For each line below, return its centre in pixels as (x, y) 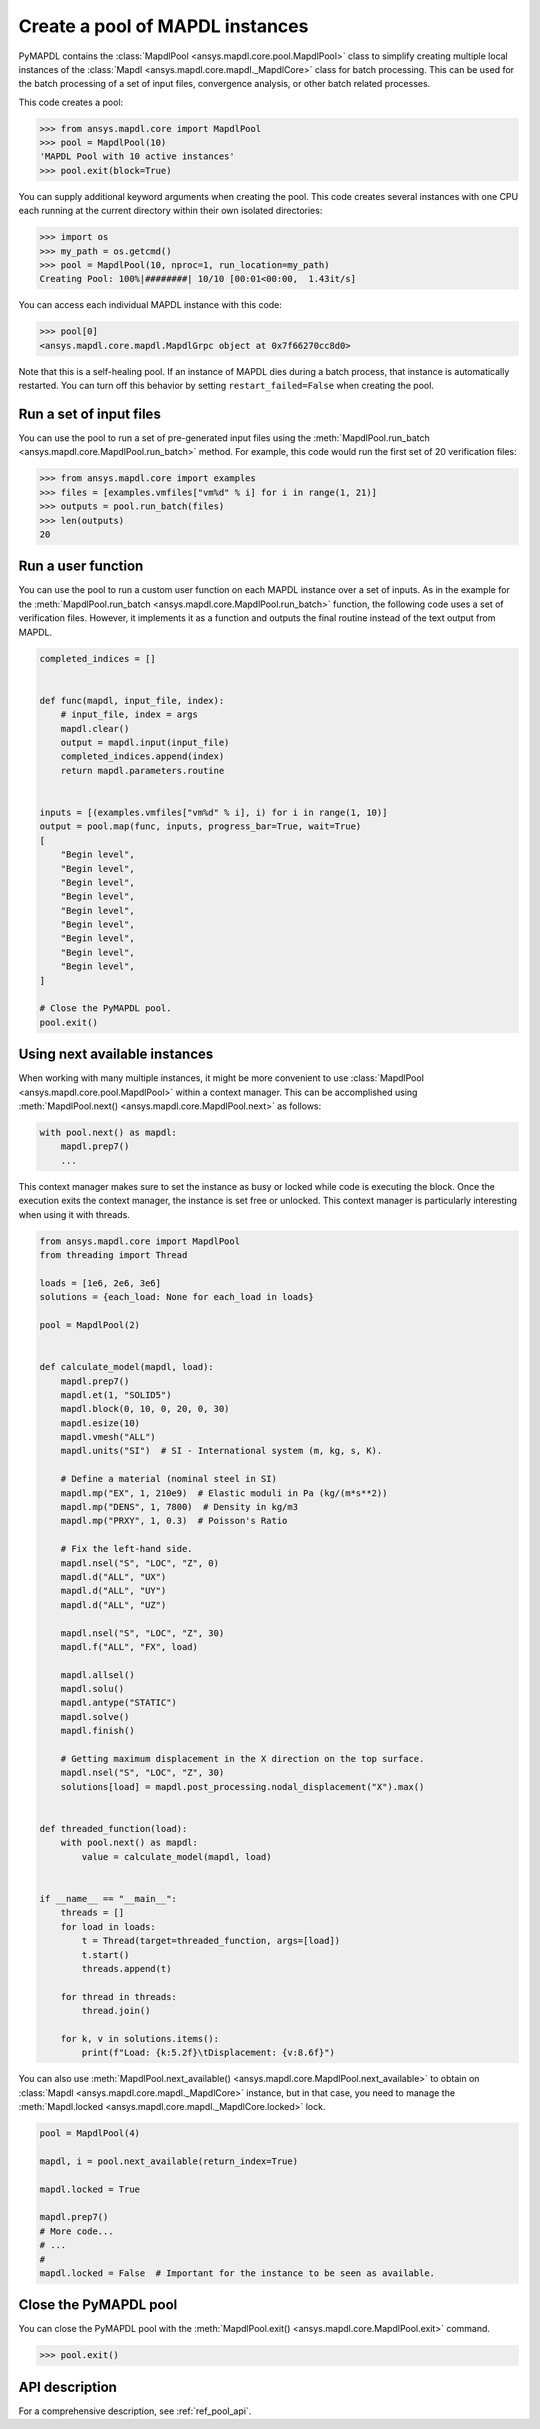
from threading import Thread (113, 1254)
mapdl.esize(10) (100, 1423)
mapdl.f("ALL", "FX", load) (129, 1646)
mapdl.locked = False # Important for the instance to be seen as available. (237, 2273)
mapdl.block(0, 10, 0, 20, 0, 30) (145, 1409)
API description (67, 2386)
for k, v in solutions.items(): (140, 2038)
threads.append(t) (126, 1968)
